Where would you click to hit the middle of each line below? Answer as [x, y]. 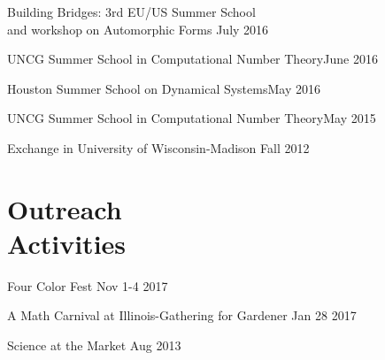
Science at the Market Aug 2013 [94, 345]
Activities [67, 243]
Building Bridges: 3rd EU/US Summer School [131, 11]
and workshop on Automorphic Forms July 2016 [138, 29]
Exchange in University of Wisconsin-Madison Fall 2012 [158, 147]
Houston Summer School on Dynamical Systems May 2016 [164, 88]
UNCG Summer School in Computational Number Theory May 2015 [192, 118]
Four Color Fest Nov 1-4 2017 [88, 285]
